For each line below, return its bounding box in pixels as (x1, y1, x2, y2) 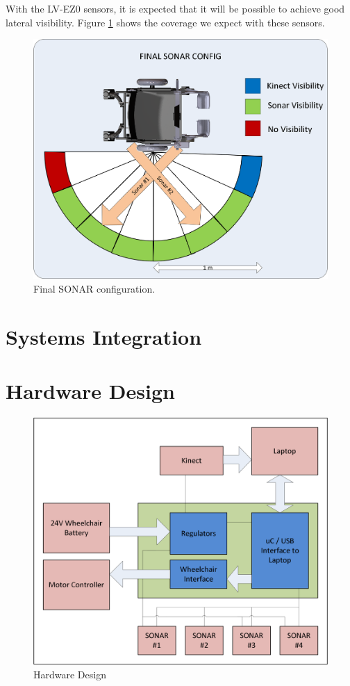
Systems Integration (6, 322, 202, 350)
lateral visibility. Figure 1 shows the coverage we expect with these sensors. (6, 15, 325, 29)
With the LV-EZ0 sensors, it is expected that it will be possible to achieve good (6, 1, 345, 15)
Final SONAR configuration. (33, 281, 156, 296)
